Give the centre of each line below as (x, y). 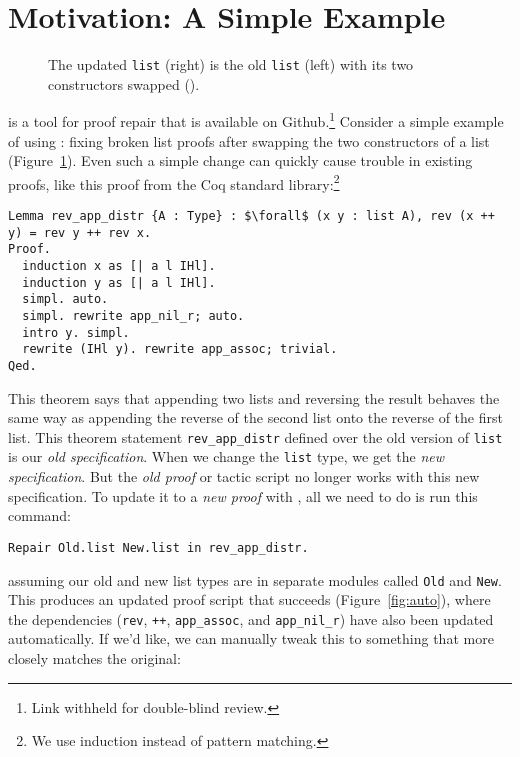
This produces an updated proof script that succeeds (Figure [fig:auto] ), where (249, 599)
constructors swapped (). (124, 83)
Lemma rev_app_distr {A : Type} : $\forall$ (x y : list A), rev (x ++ (251, 216)
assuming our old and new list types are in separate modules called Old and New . (255, 579)
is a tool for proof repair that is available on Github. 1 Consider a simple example (256, 120)
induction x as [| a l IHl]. (119, 266)
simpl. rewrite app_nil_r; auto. (133, 316)
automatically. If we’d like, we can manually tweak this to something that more (251, 638)
